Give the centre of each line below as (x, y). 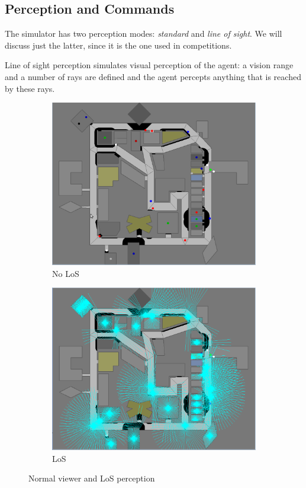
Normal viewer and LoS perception (92, 478)
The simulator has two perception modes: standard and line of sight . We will (144, 34)
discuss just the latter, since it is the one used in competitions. (118, 45)
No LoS (66, 273)
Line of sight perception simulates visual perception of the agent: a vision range (149, 65)
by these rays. (30, 88)
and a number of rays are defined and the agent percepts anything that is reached (153, 76)
